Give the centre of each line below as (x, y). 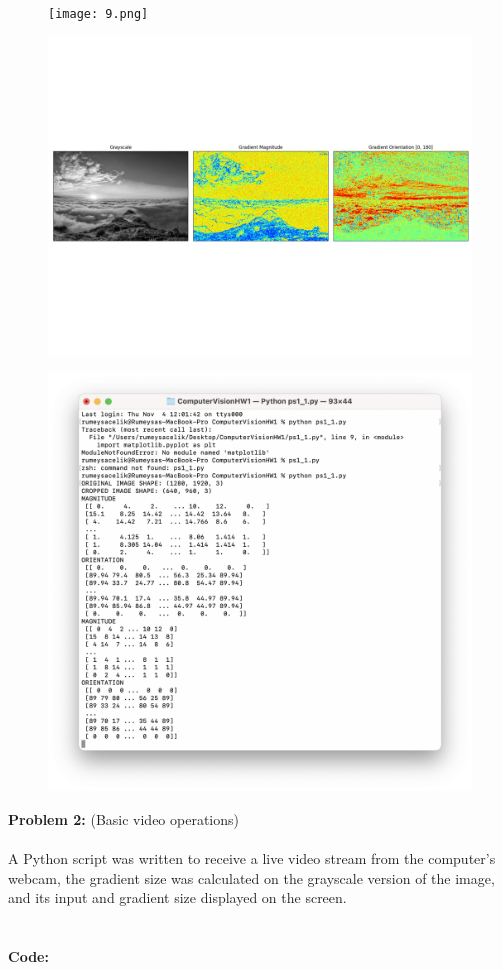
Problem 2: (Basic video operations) (123, 819)
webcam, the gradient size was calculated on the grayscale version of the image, (251, 877)
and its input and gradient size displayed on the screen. (177, 897)
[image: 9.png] (98, 14)
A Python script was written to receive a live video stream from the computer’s (252, 858)
